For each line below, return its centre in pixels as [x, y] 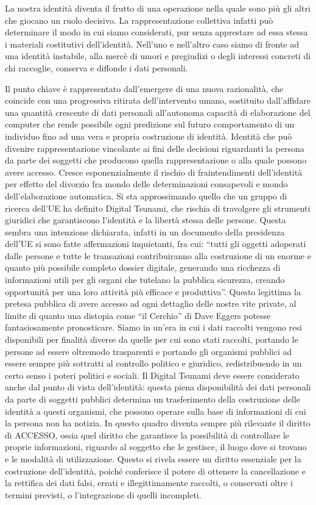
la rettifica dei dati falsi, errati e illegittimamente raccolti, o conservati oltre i [149, 483]
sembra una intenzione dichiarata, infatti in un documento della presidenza [145, 231]
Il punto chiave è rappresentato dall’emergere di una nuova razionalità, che [144, 88]
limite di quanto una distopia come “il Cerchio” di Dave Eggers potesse [138, 315]
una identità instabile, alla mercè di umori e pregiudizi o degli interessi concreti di [158, 56]
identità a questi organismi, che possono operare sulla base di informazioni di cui [156, 411]
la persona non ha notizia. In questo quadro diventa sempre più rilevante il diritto [158, 423]
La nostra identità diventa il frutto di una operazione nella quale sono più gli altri [158, 8]
